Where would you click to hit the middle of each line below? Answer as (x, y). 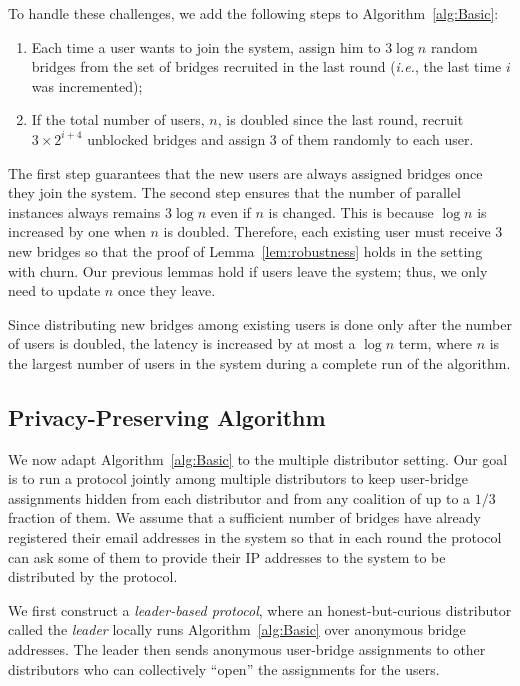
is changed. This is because (351, 211)
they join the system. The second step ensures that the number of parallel (234, 192)
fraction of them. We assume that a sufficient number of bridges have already (244, 517)
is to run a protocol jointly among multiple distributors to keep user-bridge (238, 478)
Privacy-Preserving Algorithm (167, 416)
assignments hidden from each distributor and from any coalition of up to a (239, 497)
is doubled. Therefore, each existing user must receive (327, 231)
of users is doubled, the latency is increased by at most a (182, 343)
